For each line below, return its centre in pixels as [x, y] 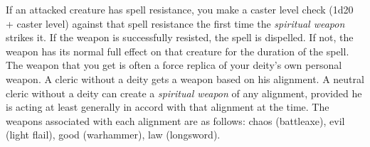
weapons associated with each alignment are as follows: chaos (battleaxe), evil [175, 120]
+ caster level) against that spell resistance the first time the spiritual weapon [175, 23]
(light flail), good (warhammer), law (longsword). [113, 135]
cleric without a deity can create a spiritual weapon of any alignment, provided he [184, 93]
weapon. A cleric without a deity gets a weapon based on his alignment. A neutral [185, 78]
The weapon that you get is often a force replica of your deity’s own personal [174, 65]
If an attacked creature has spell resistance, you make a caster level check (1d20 [180, 9]
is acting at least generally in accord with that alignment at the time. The [168, 107]
